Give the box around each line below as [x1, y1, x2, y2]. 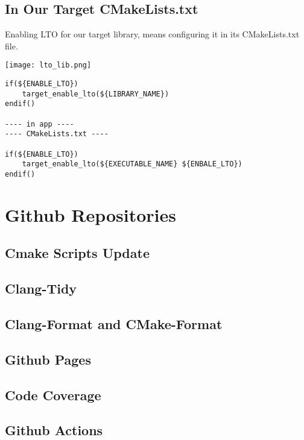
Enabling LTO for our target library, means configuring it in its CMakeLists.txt [5, 28, 300, 40]
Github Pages [5, 350, 91, 368]
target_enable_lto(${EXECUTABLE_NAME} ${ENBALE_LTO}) [22, 160, 242, 169]
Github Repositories [5, 202, 177, 227]
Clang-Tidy [5, 279, 77, 298]
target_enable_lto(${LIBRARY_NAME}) [22, 89, 169, 98]
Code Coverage [5, 385, 101, 404]
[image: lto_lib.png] [5, 61, 92, 70]
